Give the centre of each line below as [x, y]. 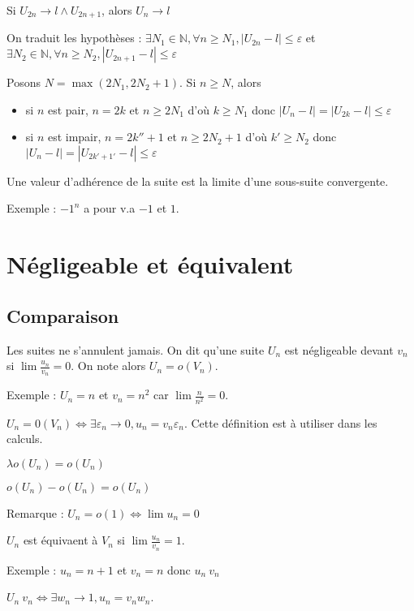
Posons [24, 82]
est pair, [68, 109]
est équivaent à [60, 540]
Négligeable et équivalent [150, 264]
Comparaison [63, 315]
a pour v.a [110, 208]
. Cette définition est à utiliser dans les [280, 422]
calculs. [25, 439]
